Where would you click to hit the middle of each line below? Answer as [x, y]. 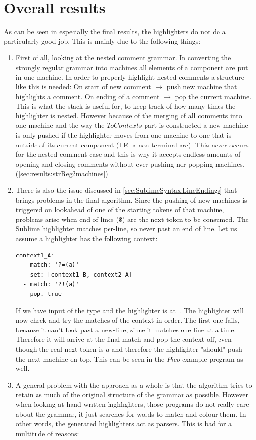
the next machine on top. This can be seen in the [90, 358]
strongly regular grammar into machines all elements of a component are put [132, 67]
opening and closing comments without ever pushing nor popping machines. [130, 164]
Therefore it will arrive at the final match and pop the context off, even [124, 339]
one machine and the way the [60, 125]
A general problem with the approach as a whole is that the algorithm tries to [134, 385]
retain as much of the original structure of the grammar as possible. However [132, 394]
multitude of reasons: [47, 433]
